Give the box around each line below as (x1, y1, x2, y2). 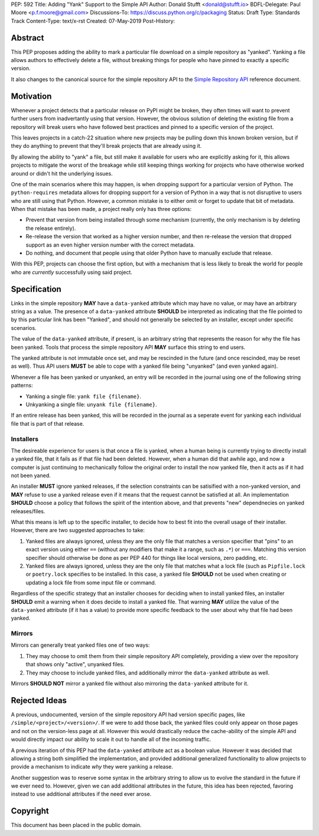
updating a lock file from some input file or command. (25, 579, 157, 586)
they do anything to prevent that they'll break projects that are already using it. (11, 142, 202, 150)
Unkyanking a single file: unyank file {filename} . (25, 401, 157, 408)
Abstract (11, 33, 44, 43)
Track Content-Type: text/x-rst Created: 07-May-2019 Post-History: (11, 17, 175, 24)
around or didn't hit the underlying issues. (11, 170, 113, 177)
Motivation (11, 91, 52, 101)
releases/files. (11, 507, 45, 514)
